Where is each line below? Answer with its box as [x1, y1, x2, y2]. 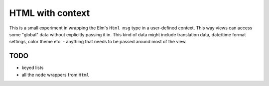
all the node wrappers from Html [21, 72, 90, 78]
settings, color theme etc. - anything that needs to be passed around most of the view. [9, 39, 187, 45]
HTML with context [9, 7, 90, 18]
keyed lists [21, 65, 44, 71]
